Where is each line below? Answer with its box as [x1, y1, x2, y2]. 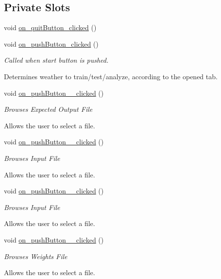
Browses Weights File [4, 251, 68, 261]
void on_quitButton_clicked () [4, 22, 97, 33]
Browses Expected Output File [4, 104, 93, 114]
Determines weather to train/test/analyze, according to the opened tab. [4, 71, 218, 81]
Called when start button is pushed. [4, 55, 109, 65]
